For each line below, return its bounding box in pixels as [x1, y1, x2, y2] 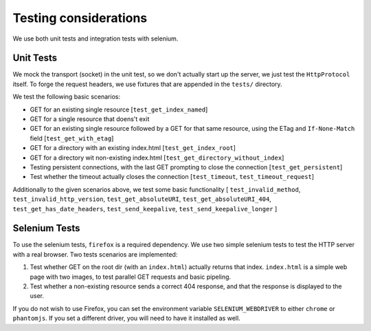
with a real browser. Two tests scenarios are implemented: [12, 250, 178, 258]
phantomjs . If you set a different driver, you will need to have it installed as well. [12, 314, 240, 323]
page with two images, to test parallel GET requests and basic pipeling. [30, 273, 232, 281]
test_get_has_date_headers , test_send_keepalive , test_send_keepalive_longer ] [12, 204, 278, 213]
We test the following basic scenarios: [12, 93, 120, 101]
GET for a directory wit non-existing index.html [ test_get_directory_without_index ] [30, 153, 284, 162]
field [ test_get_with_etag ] [30, 134, 114, 142]
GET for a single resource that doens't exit [30, 115, 150, 123]
